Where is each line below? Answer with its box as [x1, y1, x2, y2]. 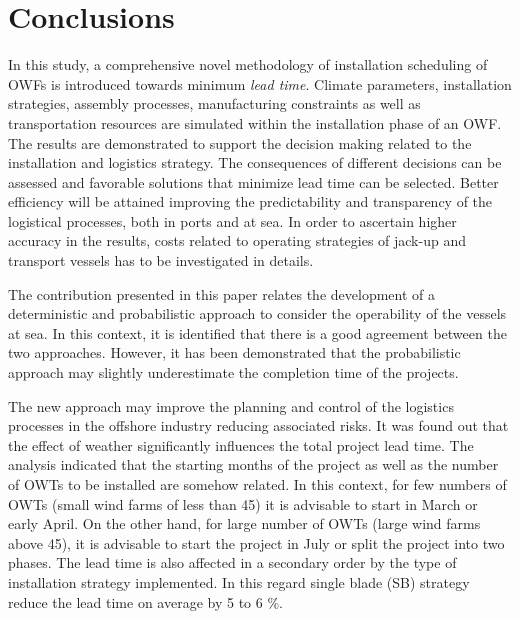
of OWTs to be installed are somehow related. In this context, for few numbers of [8, 474, 507, 494]
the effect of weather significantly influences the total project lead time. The [8, 434, 474, 455]
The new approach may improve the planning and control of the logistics [8, 395, 454, 416]
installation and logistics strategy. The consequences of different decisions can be [8, 152, 502, 173]
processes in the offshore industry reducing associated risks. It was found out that [8, 415, 509, 436]
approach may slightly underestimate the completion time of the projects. [8, 362, 459, 383]
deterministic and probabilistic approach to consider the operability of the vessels [8, 303, 507, 324]
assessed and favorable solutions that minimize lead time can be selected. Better [8, 171, 499, 192]
